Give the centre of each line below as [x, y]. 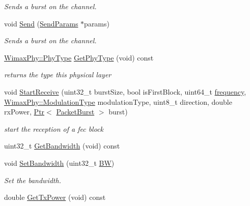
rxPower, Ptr [24, 112]
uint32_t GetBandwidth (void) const [62, 146]
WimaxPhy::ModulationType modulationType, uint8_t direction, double [118, 101]
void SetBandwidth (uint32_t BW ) [59, 163]
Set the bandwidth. [33, 180]
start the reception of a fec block [54, 128]
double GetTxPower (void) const [55, 197]
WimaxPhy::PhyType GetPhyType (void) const [79, 57]
